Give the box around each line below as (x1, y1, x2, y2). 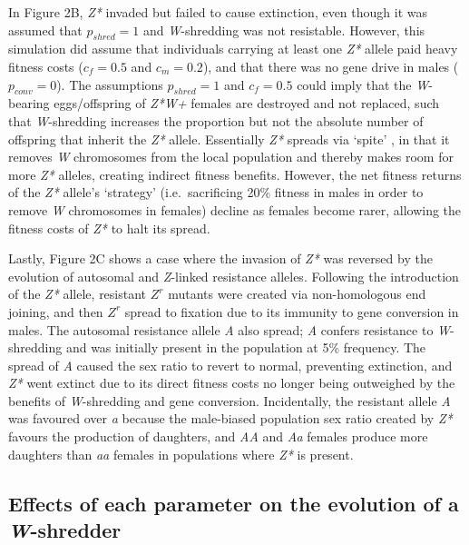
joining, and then (8, 302, 103, 321)
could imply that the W (297, 74, 429, 94)
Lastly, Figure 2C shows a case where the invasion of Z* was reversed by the (8, 249, 433, 268)
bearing (8, 94, 50, 113)
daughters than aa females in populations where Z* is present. (8, 444, 354, 463)
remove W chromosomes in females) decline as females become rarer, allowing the (8, 200, 462, 219)
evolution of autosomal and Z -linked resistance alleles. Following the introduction (8, 266, 459, 285)
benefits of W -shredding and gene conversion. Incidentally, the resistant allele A (8, 391, 451, 410)
